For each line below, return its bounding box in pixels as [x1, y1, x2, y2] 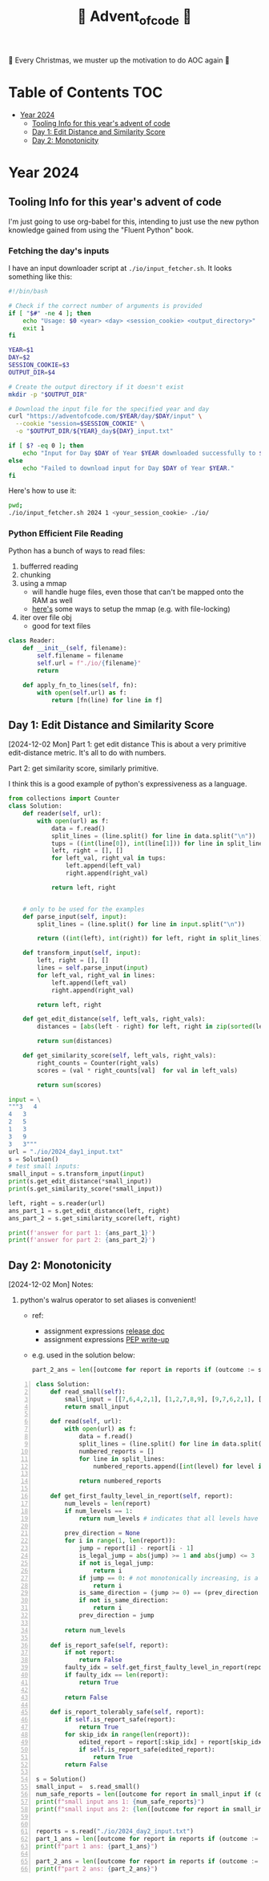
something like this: [8, 272, 73, 281]
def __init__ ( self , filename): [22, 645, 127, 653]
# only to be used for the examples [22, 905, 146, 913]
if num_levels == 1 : [64, 1507, 134, 1515]
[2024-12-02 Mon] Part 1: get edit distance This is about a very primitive [8, 739, 247, 749]
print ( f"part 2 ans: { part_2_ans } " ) [35, 1864, 159, 1873]
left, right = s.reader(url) [8, 1199, 106, 1207]
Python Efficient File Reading [8, 528, 124, 540]
